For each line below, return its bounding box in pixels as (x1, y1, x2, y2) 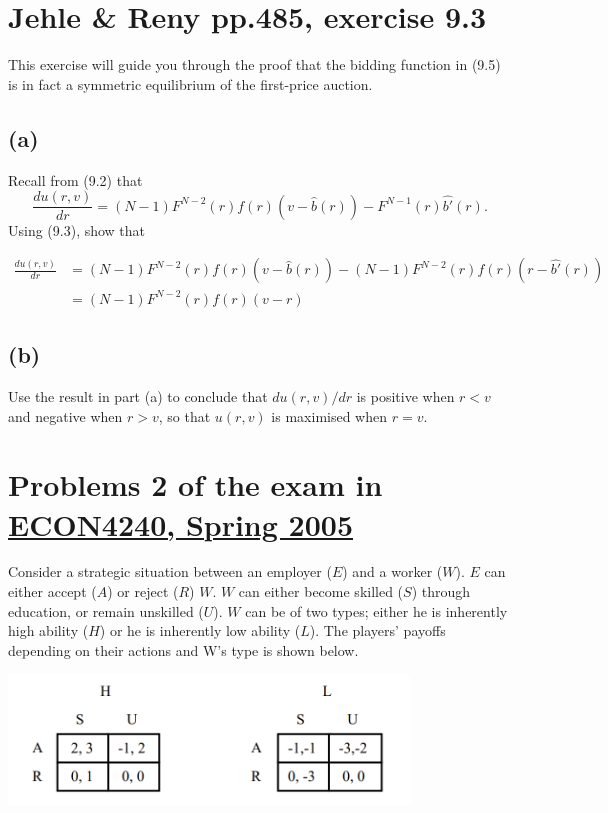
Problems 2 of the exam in (8, 464, 383, 505)
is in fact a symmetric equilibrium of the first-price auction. (8, 73, 373, 94)
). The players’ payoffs (309, 620, 446, 641)
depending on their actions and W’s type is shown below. (8, 639, 359, 660)
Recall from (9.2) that (8, 169, 143, 190)
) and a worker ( (342, 561, 443, 582)
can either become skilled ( (238, 581, 404, 602)
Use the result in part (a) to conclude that (8, 385, 268, 406)
